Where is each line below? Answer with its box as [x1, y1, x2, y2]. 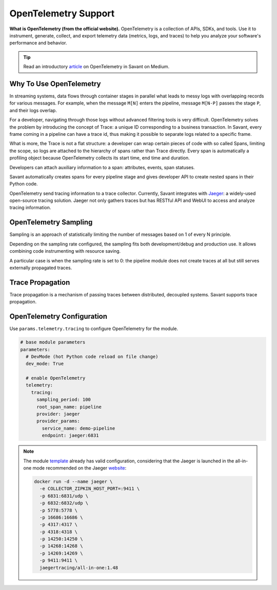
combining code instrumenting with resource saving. [9, 248, 121, 254]
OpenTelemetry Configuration [9, 312, 108, 321]
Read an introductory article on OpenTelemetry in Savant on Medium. [23, 64, 169, 70]
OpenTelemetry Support [9, 8, 115, 19]
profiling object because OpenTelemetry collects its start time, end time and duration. [9, 155, 190, 161]
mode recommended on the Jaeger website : [32, 464, 127, 471]
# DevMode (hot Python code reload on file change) [26, 354, 159, 359]
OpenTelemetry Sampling [9, 218, 93, 227]
